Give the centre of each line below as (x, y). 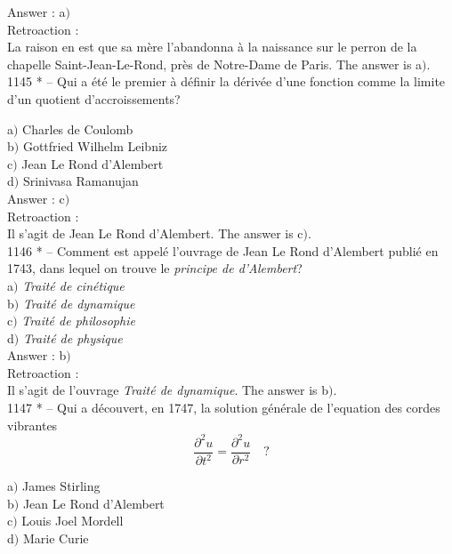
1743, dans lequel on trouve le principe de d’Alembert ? (155, 268)
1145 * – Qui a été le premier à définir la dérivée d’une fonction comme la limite (226, 81)
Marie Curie (56, 538)
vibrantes (32, 425)
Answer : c (36, 198)
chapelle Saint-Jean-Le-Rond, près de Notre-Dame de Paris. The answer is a (215, 64)
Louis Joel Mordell (73, 521)
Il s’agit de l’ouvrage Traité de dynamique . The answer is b (168, 390)
